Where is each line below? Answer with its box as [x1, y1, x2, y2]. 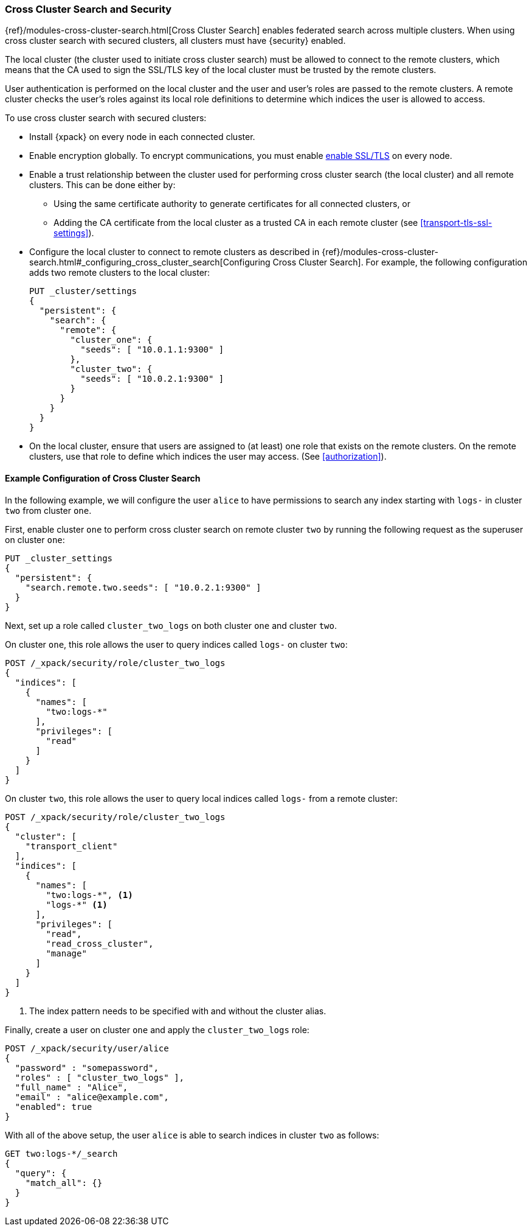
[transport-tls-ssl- [420, 217, 492, 228]
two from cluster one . [5, 505, 92, 516]
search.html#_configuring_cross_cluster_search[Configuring [29, 257, 271, 268]
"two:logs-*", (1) [46, 889, 133, 900]
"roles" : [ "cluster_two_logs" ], [15, 1072, 185, 1082]
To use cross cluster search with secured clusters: [5, 113, 207, 124]
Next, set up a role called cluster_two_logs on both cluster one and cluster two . [5, 620, 337, 631]
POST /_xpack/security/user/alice [5, 1043, 169, 1053]
